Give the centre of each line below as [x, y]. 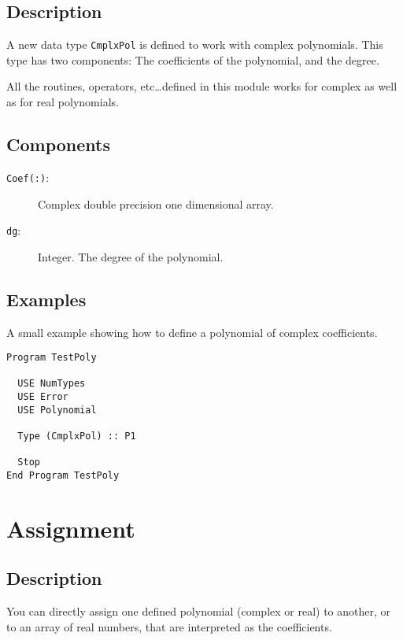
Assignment [71, 528]
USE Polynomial [57, 410]
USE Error [43, 397]
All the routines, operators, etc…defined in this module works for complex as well [202, 86]
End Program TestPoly [63, 476]
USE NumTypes [52, 384]
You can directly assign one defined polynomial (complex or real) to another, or [199, 611]
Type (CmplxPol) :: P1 [77, 437]
